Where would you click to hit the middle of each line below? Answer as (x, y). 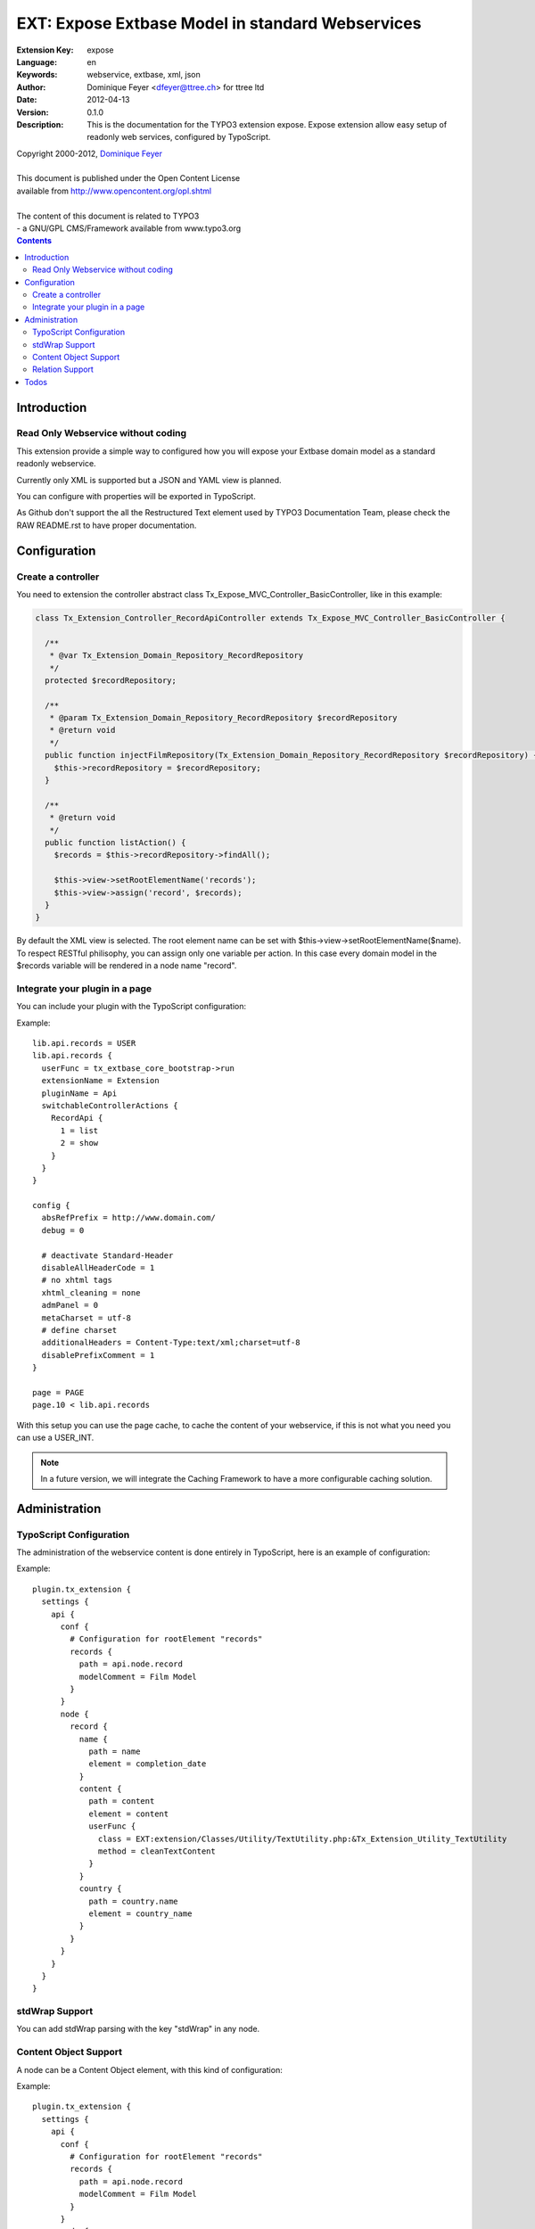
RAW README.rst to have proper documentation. (107, 525)
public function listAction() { (115, 842)
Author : (31, 87)
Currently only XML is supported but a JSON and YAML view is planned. (149, 480)
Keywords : (37, 75)
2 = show (79, 1143)
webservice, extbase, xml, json (144, 75)
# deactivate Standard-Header (107, 1255)
